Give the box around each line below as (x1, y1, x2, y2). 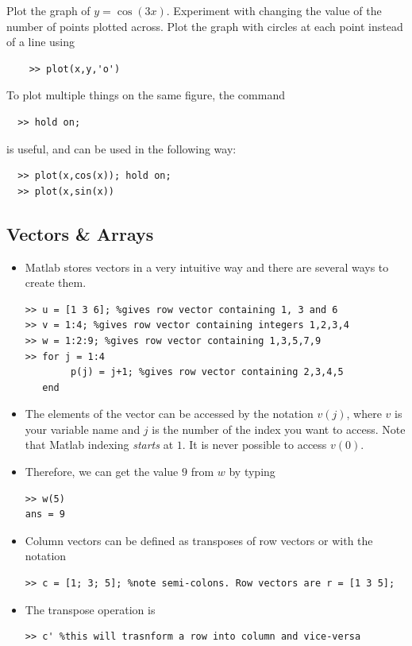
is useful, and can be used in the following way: (6, 140, 237, 157)
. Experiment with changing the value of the (166, 2, 382, 18)
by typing (229, 463, 275, 480)
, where (346, 405, 382, 422)
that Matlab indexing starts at (25, 436, 174, 453)
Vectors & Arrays (6, 221, 154, 246)
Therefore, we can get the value (25, 463, 179, 480)
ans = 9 (25, 509, 65, 520)
